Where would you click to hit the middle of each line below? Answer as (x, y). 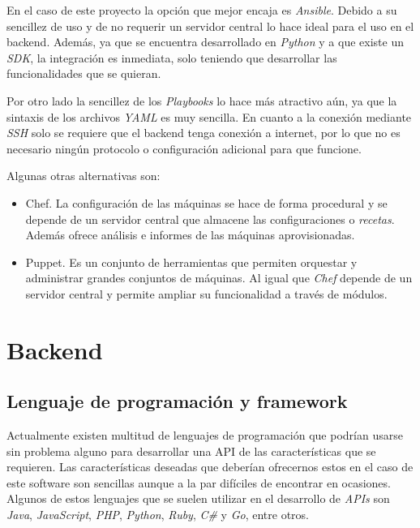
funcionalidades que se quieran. (84, 73)
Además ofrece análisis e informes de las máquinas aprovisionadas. (190, 235)
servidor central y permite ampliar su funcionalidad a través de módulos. (206, 293)
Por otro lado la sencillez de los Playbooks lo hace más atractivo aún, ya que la (202, 100)
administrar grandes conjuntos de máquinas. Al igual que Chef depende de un (219, 278)
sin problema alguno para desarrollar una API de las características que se (191, 451)
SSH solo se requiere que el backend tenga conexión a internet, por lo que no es (204, 133)
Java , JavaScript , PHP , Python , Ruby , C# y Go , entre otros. (158, 515)
